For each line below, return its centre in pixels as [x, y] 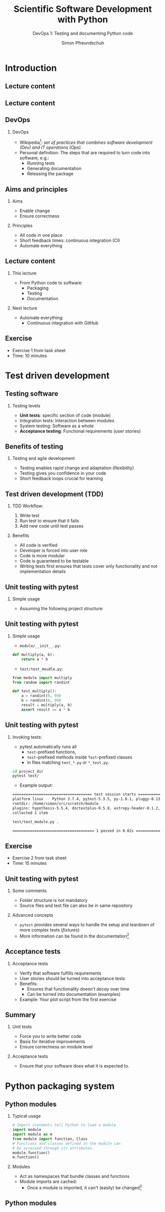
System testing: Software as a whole [57, 426]
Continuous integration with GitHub [63, 323]
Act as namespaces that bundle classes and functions [74, 1176]
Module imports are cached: [48, 1182]
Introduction [31, 68]
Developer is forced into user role [53, 550]
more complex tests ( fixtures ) [49, 930]
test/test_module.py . [35, 822]
